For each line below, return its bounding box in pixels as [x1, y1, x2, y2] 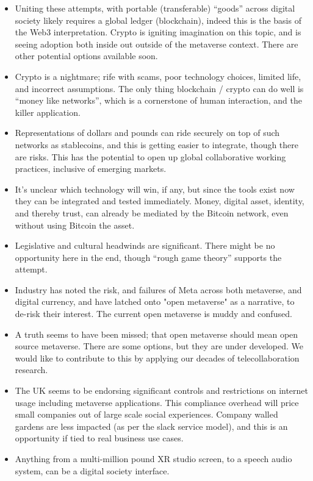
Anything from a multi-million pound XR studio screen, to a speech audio [15, 452, 292, 465]
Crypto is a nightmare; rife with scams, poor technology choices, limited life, [15, 69, 301, 82]
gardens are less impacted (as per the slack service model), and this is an [15, 419, 288, 432]
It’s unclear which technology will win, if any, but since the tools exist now [15, 182, 295, 195]
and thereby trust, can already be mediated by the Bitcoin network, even [15, 206, 289, 219]
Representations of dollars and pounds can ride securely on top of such [15, 126, 280, 139]
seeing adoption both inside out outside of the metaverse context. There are [15, 37, 298, 50]
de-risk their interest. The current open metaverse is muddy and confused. [15, 307, 292, 320]
